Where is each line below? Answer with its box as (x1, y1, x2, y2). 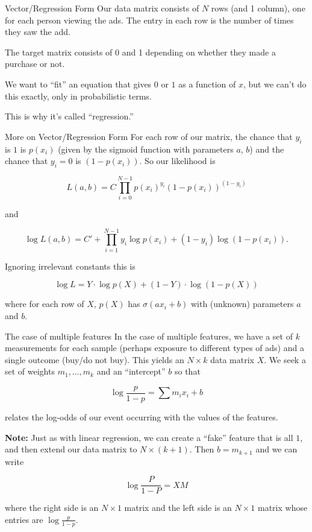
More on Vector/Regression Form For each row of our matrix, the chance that (5, 130, 293, 142)
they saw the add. (5, 25, 70, 38)
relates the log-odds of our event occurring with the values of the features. (5, 411, 278, 423)
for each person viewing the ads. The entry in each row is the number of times (5, 13, 294, 26)
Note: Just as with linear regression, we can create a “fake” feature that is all (5, 431, 293, 443)
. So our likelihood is (139, 154, 216, 167)
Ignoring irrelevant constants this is (5, 259, 136, 272)
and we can (255, 443, 298, 455)
